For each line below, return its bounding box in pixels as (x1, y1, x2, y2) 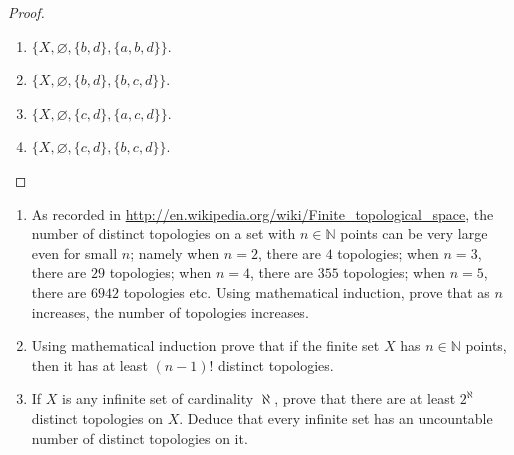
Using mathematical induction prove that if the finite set (31, 335, 380, 356)
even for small (31, 242, 118, 263)
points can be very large (340, 223, 488, 244)
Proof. (8, 2, 45, 22)
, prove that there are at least (274, 388, 456, 409)
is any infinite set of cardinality (62, 388, 254, 409)
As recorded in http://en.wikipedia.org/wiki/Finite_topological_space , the (31, 203, 494, 224)
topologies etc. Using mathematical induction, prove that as (123, 281, 490, 302)
